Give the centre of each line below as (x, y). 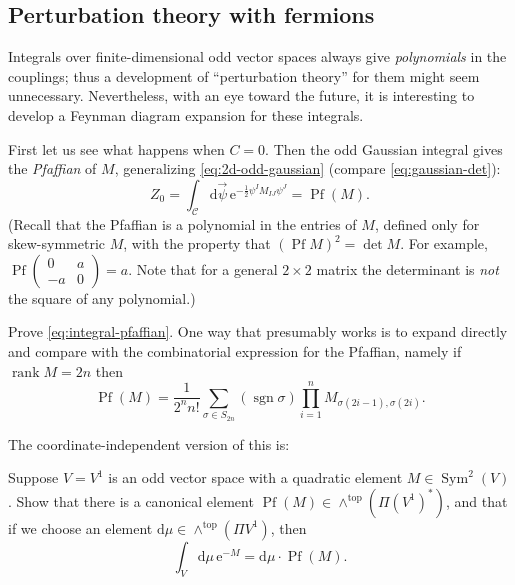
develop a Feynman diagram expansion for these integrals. (186, 114)
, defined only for (427, 223)
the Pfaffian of (52, 168)
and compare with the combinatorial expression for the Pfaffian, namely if (235, 350)
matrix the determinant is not (407, 268)
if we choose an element (80, 527)
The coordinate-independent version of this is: (149, 443)
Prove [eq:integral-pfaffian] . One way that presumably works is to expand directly (258, 331)
